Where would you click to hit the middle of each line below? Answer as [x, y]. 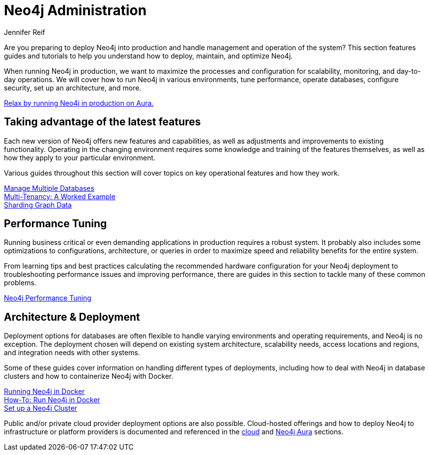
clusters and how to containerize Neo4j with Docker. [89, 376]
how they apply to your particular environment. [80, 157]
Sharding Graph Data [38, 205]
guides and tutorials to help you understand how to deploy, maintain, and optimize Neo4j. [148, 56]
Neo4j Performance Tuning [48, 298]
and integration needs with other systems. [72, 353]
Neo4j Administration [75, 10]
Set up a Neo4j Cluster [41, 408]
